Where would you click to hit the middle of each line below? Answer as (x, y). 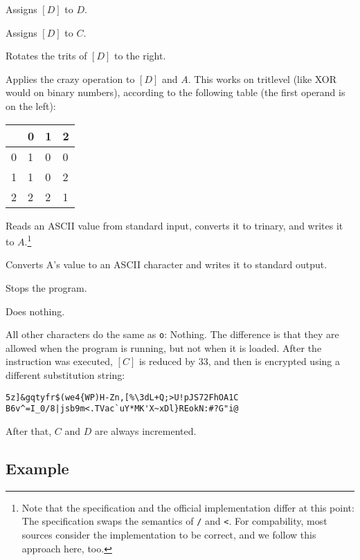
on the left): (31, 105)
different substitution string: (65, 375)
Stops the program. (46, 288)
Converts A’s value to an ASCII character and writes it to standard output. (166, 264)
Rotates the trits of (46, 56)
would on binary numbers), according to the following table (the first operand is (175, 92)
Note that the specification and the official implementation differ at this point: (188, 507)
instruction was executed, (59, 361)
